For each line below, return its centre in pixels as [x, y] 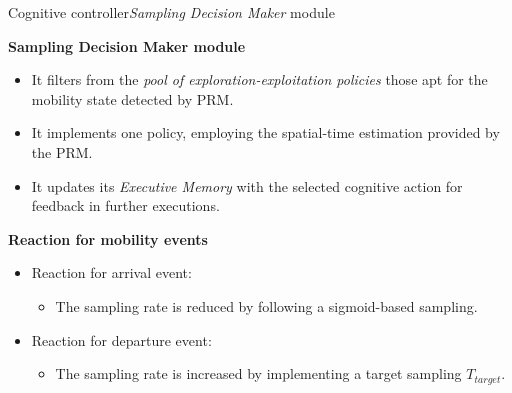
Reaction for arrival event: [111, 272]
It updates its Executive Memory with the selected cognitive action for [247, 185]
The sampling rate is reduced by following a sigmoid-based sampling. [266, 305]
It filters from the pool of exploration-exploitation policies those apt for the [259, 79]
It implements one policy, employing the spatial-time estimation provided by [265, 132]
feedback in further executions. [125, 205]
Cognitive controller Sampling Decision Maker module [171, 12]
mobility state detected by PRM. [132, 98]
